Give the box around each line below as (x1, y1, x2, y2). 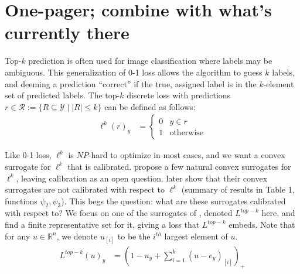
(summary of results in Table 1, (181, 183, 295, 196)
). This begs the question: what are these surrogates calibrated (61, 194, 286, 207)
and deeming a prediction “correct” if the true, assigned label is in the (5, 77, 257, 90)
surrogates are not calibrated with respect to (5, 183, 165, 196)
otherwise (169, 129, 204, 138)
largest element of (164, 230, 228, 242)
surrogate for (5, 160, 51, 172)
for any (5, 230, 30, 242)
